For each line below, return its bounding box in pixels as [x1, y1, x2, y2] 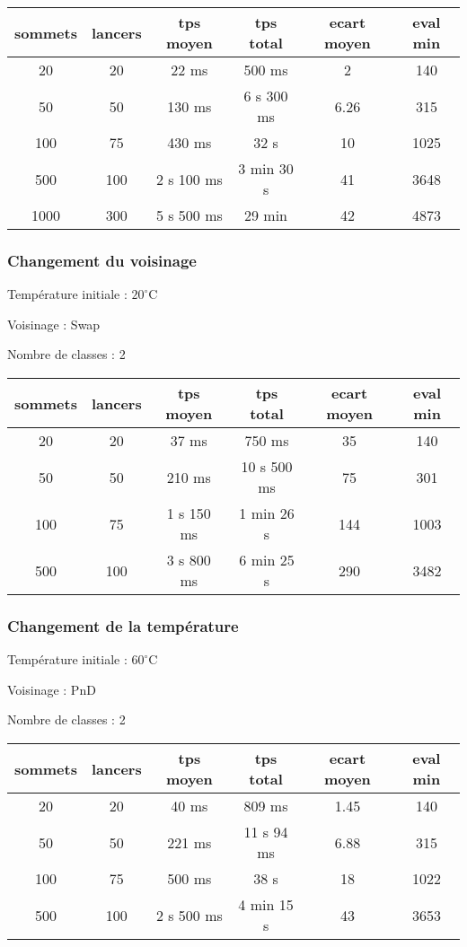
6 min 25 [239, 549, 295, 570]
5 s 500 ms [155, 205, 223, 225]
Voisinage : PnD [7, 680, 96, 698]
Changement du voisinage [7, 249, 197, 271]
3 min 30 [238, 158, 294, 179]
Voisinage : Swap [7, 314, 101, 333]
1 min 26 [239, 503, 295, 523]
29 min [244, 205, 288, 225]
